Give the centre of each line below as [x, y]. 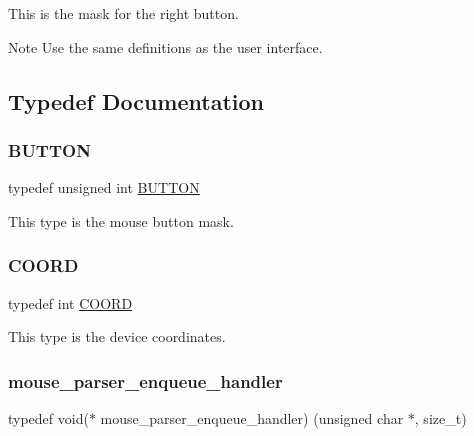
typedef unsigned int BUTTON [104, 187]
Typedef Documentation [136, 100]
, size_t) [440, 418]
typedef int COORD [70, 302]
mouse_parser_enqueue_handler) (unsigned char [252, 418]
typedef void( [48, 418]
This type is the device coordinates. [117, 336]
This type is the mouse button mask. [121, 220]
